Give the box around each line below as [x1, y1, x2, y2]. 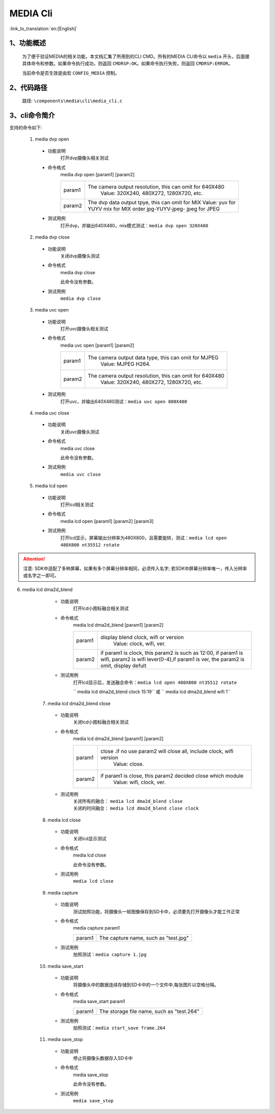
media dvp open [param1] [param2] [60, 172, 135, 177]
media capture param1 [73, 925, 120, 931]
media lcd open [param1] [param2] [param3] [60, 518, 154, 524]
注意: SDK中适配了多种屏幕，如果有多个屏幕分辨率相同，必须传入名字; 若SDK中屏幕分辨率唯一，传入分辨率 [23, 565, 248, 572]
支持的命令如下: [9, 125, 43, 131]
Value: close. [113, 760, 144, 767]
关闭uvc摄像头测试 [60, 429, 99, 435]
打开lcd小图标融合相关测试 [73, 605, 129, 611]
